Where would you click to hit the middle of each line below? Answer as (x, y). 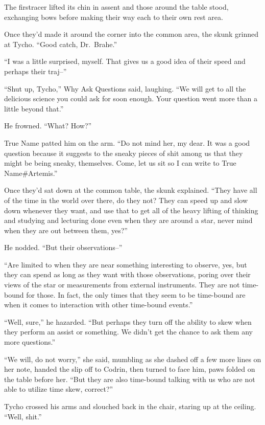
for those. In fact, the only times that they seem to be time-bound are (136, 294)
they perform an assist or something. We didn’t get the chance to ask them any (128, 332)
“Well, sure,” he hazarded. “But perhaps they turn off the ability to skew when (128, 321)
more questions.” (30, 342)
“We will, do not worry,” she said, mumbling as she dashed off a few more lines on (133, 359)
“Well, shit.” (23, 416)
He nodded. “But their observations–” (63, 247)
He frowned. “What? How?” (48, 126)
